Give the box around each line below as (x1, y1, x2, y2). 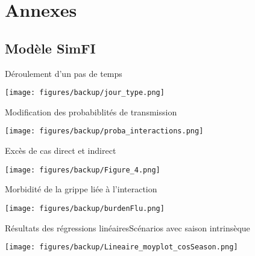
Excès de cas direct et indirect (5, 144, 116, 157)
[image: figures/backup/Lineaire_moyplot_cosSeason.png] (5, 243, 238, 252)
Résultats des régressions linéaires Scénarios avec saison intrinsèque (5, 221, 250, 234)
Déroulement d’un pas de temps (5, 67, 122, 79)
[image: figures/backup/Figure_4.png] (5, 165, 160, 174)
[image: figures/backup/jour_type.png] (5, 88, 165, 97)
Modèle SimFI (5, 38, 96, 57)
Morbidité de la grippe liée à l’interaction (5, 183, 157, 195)
